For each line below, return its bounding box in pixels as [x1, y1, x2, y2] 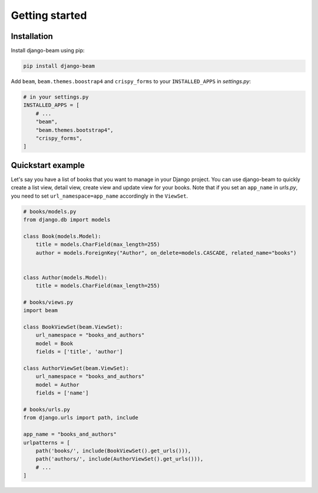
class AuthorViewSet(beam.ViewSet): [23, 365, 130, 372]
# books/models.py [23, 208, 77, 215]
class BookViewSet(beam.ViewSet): [23, 324, 123, 330]
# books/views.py [23, 298, 74, 305]
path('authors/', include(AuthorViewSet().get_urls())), [35, 456, 204, 462]
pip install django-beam [23, 63, 95, 70]
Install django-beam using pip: [11, 47, 85, 54]
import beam [23, 307, 58, 314]
